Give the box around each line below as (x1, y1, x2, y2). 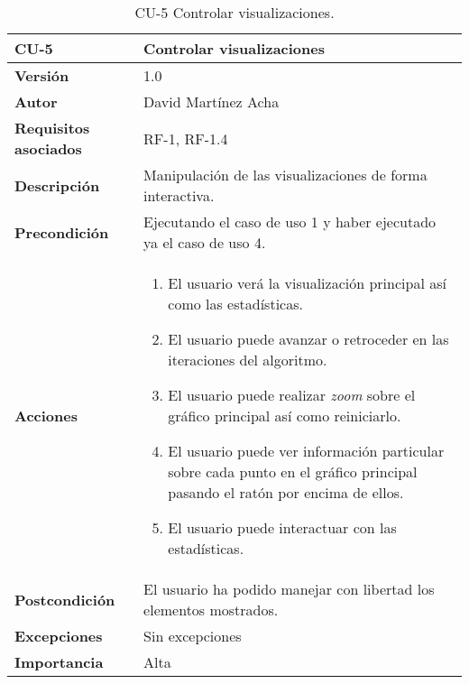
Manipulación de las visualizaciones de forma (143, 164, 428, 185)
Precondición (14, 221, 109, 243)
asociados (14, 138, 82, 159)
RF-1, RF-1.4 (143, 127, 228, 149)
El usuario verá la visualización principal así (168, 273, 446, 293)
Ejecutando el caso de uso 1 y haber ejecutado (143, 211, 437, 232)
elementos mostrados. (143, 599, 279, 620)
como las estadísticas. (168, 293, 303, 314)
